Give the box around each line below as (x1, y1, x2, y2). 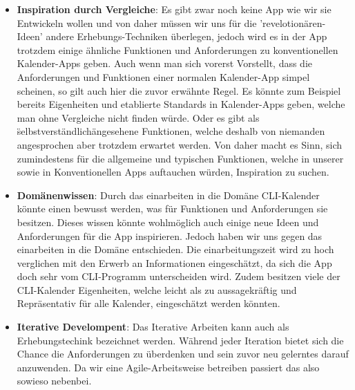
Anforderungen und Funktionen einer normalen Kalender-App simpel (17, 69, 310, 84)
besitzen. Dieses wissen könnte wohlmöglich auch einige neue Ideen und (17, 214, 319, 229)
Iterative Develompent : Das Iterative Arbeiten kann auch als (17, 319, 289, 334)
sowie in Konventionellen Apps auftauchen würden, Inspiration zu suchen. (17, 165, 329, 179)
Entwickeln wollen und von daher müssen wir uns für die (17, 15, 257, 30)
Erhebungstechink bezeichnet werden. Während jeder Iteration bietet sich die (17, 333, 344, 347)
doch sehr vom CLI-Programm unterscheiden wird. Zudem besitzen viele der (17, 269, 340, 284)
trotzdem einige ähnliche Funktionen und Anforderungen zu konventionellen (17, 42, 338, 57)
